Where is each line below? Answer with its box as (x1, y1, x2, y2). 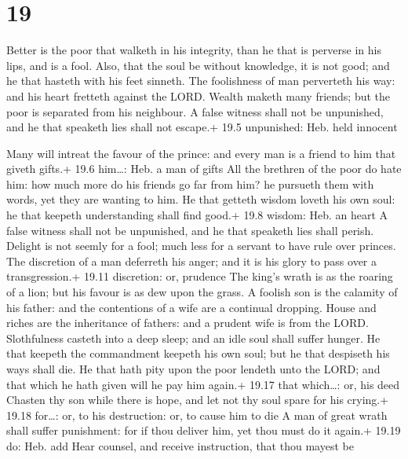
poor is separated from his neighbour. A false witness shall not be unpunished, (6, 103, 384, 119)
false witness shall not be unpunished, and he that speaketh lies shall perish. (6, 222, 374, 238)
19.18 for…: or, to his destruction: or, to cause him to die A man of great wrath (6, 406, 388, 423)
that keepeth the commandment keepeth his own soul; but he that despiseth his (6, 345, 390, 362)
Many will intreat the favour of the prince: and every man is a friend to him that (6, 145, 396, 161)
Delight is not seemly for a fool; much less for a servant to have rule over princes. (6, 237, 396, 254)
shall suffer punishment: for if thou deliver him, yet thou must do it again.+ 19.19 (6, 422, 401, 439)
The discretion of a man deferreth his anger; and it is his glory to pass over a (6, 252, 377, 269)
